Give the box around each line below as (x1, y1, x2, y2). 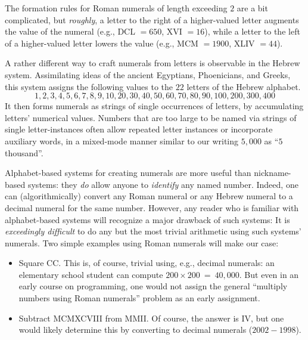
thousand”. (5, 146, 43, 159)
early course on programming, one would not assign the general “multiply (18, 280, 288, 292)
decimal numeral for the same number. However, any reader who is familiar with (5, 201, 299, 214)
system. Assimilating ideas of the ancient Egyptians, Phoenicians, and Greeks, (5, 68, 291, 81)
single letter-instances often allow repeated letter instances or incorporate (5, 123, 273, 135)
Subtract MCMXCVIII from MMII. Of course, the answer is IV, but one (18, 311, 284, 324)
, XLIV (229, 36, 255, 49)
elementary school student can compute (18, 268, 163, 280)
